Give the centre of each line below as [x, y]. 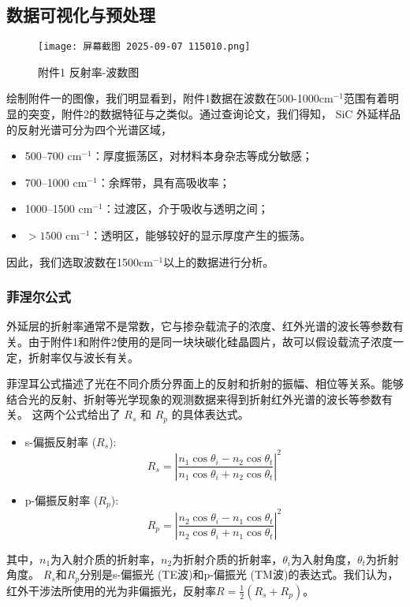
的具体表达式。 [210, 414]
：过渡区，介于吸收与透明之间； [186, 209]
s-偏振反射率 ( [61, 441]
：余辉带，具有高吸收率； [164, 182]
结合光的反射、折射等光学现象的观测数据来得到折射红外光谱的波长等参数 [194, 398]
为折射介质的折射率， [227, 559]
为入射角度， [324, 559]
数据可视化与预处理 [81, 15]
